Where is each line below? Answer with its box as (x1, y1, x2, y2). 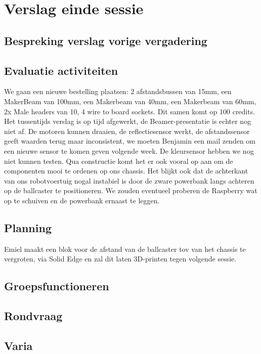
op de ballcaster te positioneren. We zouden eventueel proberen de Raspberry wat (4, 185, 257, 196)
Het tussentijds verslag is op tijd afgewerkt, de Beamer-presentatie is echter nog (4, 116, 251, 126)
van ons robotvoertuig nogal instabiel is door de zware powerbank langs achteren (4, 175, 254, 186)
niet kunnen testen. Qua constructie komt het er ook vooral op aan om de (4, 155, 233, 166)
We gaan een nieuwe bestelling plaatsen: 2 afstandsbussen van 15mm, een (4, 86, 232, 97)
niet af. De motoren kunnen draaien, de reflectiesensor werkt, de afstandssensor (4, 125, 250, 136)
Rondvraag (4, 308, 63, 324)
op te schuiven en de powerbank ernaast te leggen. (4, 195, 160, 205)
